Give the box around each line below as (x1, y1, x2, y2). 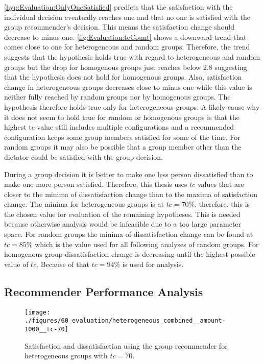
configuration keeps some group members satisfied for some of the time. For (4, 131, 241, 142)
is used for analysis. (122, 258, 184, 269)
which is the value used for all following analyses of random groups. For (35, 238, 259, 249)
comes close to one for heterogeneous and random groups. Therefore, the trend (4, 41, 250, 52)
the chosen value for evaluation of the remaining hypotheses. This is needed (4, 208, 241, 219)
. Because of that (36, 258, 89, 269)
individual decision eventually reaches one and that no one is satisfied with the (4, 11, 250, 22)
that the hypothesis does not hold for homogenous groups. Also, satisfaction (4, 71, 242, 82)
